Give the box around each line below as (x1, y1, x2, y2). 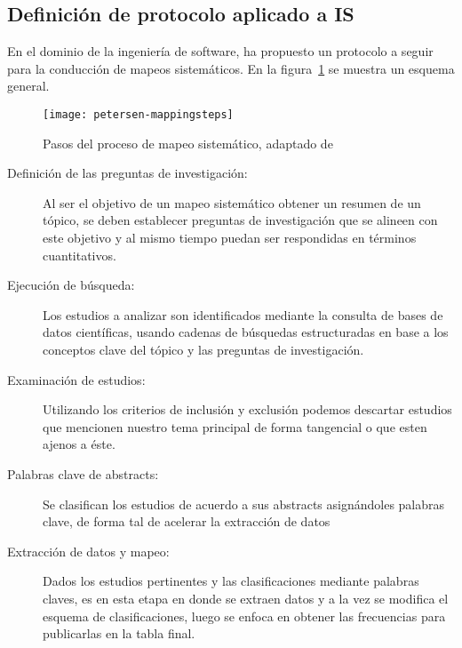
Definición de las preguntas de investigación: (7, 164, 248, 182)
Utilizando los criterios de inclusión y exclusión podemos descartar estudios (43, 400, 452, 419)
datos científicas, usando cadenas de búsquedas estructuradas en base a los (43, 323, 449, 341)
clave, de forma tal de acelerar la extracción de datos (43, 512, 331, 531)
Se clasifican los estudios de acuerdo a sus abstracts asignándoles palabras (43, 494, 445, 513)
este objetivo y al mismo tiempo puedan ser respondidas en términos (43, 228, 417, 247)
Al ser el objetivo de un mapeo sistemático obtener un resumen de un (43, 193, 421, 212)
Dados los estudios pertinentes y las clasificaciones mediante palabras (43, 572, 419, 590)
